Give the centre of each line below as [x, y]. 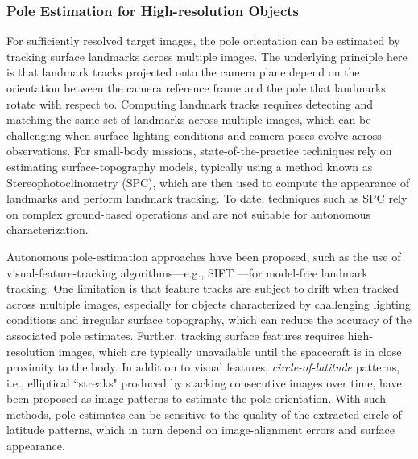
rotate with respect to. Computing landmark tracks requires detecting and [190, 103]
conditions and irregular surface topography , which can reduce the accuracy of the [209, 320]
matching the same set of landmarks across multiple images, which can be [189, 119]
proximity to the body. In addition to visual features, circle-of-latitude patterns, [203, 367]
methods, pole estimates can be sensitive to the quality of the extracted [183, 414]
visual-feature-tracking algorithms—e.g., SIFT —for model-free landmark [187, 272]
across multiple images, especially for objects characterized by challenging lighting [209, 303]
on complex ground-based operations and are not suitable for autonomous [189, 213]
